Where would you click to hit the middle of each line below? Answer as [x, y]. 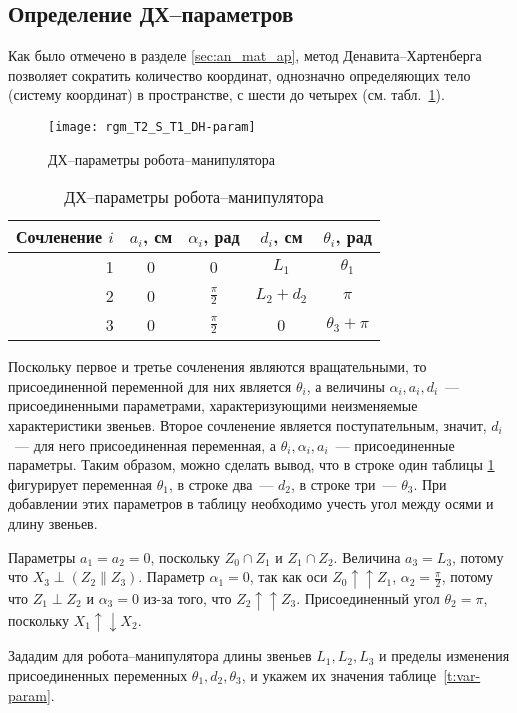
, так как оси [288, 576]
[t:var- [462, 674]
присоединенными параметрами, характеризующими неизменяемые [213, 405]
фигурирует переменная [80, 483]
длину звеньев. [53, 522]
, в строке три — [344, 483]
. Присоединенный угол [368, 597]
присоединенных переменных [98, 674]
